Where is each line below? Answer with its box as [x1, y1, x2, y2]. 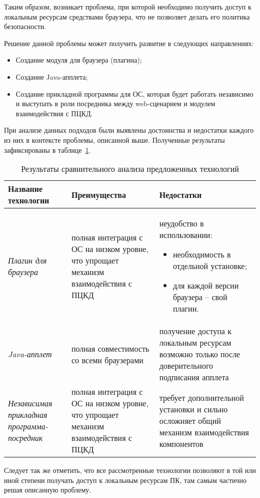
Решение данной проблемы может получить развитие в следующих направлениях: [4, 38, 254, 48]
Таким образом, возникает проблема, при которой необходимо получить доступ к [4, 2, 251, 12]
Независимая [8, 397, 52, 409]
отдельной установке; [172, 260, 247, 272]
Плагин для [8, 254, 47, 266]
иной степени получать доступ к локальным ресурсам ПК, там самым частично [4, 474, 247, 485]
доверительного [159, 360, 213, 372]
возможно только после [159, 348, 240, 360]
